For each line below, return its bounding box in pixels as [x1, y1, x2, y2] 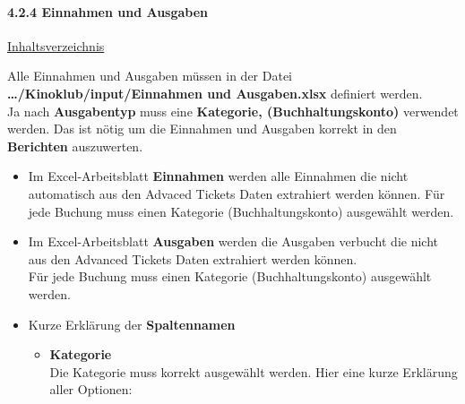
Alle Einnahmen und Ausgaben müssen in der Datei [7, 66, 293, 85]
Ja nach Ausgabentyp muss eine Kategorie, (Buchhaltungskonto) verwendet [7, 101, 459, 120]
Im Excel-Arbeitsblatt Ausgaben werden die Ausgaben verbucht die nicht [28, 232, 439, 251]
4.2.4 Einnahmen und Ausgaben [7, 2, 209, 21]
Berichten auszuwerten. [7, 136, 143, 155]
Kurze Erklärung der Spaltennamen [28, 314, 236, 333]
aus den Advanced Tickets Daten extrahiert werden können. [28, 249, 357, 268]
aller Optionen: [49, 380, 133, 399]
